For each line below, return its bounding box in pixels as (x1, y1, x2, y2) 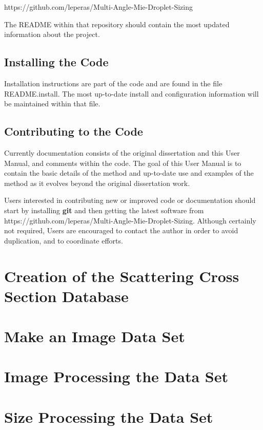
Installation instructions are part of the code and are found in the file (4, 78, 222, 88)
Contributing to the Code (4, 123, 143, 139)
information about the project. (4, 29, 100, 40)
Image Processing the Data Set (4, 366, 228, 387)
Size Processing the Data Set (4, 406, 213, 427)
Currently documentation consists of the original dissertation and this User (4, 147, 240, 158)
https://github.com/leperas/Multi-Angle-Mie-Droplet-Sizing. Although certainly (4, 215, 256, 226)
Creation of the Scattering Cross (4, 265, 239, 286)
